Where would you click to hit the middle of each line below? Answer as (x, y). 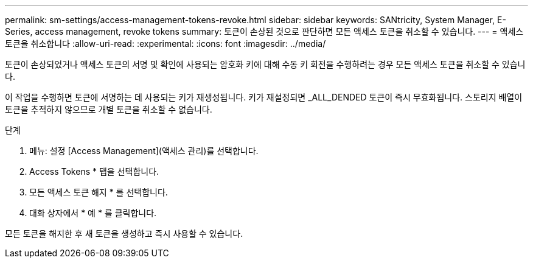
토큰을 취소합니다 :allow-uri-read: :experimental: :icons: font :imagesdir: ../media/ (165, 44)
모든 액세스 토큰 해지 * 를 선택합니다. (99, 192)
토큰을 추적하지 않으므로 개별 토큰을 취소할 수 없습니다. (109, 109)
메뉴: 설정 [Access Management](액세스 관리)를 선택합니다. (144, 151)
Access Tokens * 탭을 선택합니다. (94, 171)
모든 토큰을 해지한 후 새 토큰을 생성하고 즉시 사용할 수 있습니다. (124, 233)
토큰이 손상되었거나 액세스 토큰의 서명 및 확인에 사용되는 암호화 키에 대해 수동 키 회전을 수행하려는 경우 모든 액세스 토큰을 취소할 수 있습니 (265, 64)
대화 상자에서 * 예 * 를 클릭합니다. (93, 213)
